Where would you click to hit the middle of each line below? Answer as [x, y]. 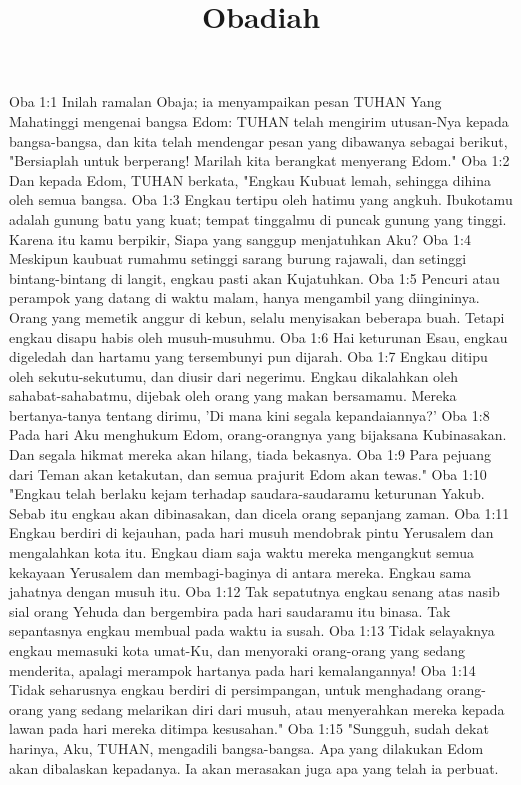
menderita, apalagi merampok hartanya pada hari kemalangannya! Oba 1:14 [242, 669]
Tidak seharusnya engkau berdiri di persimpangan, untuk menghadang [226, 689]
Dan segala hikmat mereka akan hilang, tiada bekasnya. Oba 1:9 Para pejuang [250, 454]
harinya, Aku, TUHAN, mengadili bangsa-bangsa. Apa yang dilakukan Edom [246, 747]
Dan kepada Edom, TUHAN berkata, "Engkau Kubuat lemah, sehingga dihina [250, 179]
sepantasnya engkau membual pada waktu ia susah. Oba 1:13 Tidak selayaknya [252, 630]
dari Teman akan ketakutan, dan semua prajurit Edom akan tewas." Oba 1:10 [248, 473]
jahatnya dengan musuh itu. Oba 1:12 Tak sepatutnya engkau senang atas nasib [254, 591]
